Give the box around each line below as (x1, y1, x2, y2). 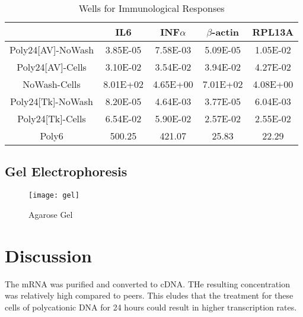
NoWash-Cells (23, 77, 81, 91)
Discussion (5, 243, 92, 267)
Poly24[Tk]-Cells (17, 112, 86, 125)
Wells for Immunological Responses (78, 1, 225, 15)
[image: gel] (28, 191, 79, 200)
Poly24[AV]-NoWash (9, 43, 94, 56)
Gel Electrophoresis (5, 162, 127, 180)
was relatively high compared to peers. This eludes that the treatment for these (5, 289, 294, 302)
